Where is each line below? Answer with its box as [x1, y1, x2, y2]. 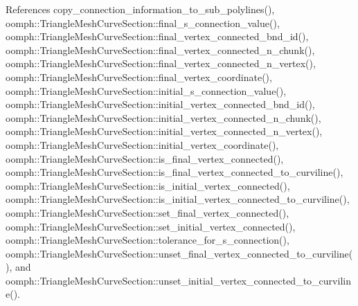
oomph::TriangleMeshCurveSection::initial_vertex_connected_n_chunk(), [6, 110, 321, 125]
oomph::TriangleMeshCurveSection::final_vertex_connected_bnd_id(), [6, 29, 309, 44]
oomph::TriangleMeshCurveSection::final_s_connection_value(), [6, 15, 280, 30]
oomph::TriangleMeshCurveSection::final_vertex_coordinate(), [6, 69, 272, 84]
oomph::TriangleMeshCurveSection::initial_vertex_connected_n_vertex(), [6, 124, 323, 138]
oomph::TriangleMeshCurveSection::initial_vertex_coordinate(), [6, 137, 279, 152]
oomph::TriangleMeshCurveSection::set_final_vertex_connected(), [6, 205, 289, 219]
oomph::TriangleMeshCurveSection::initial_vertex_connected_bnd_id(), [6, 97, 315, 111]
